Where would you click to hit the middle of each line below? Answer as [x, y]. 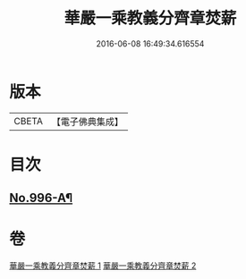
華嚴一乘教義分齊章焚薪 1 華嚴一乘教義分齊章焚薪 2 [103, 266]
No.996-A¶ [41, 198]
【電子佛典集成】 [87, 122]
